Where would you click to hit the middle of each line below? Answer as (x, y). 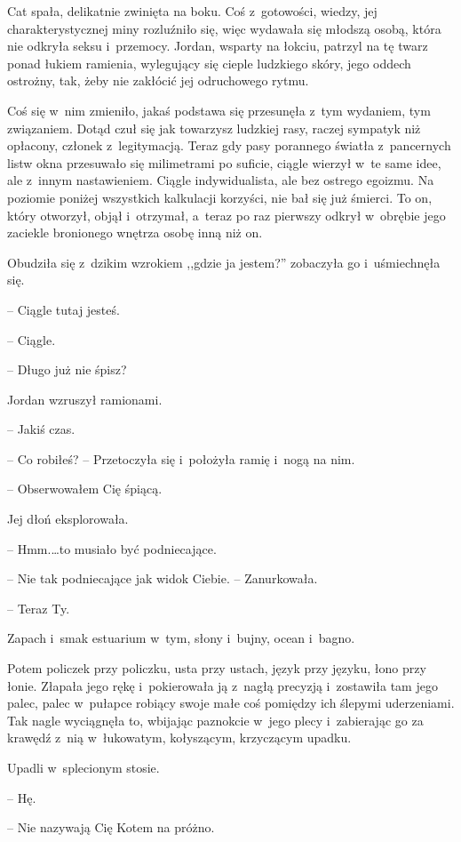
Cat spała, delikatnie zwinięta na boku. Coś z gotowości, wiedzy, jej (192, 11)
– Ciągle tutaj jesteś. (64, 309)
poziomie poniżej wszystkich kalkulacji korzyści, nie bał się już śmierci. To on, (220, 197)
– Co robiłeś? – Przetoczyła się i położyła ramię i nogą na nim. (181, 458)
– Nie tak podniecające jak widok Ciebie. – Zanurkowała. (163, 578)
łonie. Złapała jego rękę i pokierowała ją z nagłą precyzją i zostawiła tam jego (223, 685)
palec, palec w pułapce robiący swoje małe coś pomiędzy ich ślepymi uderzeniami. (231, 703)
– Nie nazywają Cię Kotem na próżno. (111, 827)
